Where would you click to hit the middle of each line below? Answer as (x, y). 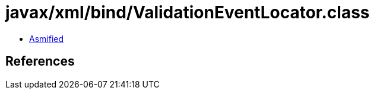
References (40, 61)
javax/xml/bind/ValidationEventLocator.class (188, 12)
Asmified (47, 38)
